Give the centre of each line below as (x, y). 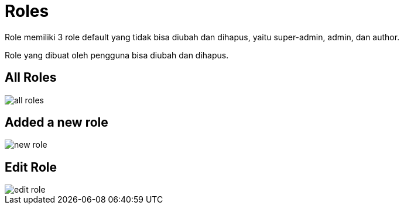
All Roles (31, 78)
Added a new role (57, 123)
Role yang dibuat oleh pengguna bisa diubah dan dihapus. (117, 55)
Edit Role (31, 167)
